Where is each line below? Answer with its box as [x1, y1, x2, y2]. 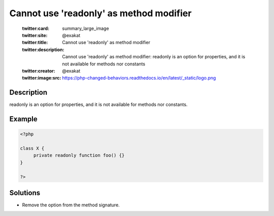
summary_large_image [62, 25, 109, 31]
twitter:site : [22, 32, 48, 38]
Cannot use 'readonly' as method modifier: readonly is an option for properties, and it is [62, 54, 246, 60]
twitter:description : [22, 46, 64, 53]
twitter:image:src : [22, 75, 61, 81]
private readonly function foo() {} [33, 153, 125, 158]
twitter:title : [22, 40, 48, 46]
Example [9, 115, 38, 123]
